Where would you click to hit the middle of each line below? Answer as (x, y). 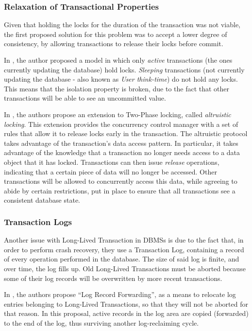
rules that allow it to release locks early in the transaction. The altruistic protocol (126, 133)
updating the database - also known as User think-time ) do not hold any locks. (121, 79)
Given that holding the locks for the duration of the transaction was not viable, (122, 25)
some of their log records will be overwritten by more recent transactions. (113, 278)
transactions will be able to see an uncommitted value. (85, 98)
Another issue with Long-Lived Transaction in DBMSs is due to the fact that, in (124, 240)
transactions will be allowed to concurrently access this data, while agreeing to (121, 181)
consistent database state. (42, 200)
